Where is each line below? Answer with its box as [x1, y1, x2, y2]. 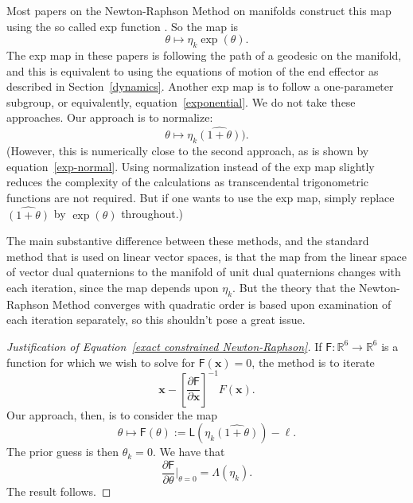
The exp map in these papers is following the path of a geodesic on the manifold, [6, 46, 402, 63]
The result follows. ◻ [6, 482, 111, 499]
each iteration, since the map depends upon [6, 279, 219, 295]
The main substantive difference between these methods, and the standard [6, 232, 369, 249]
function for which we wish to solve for [6, 353, 196, 370]
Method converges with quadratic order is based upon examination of [52, 295, 392, 312]
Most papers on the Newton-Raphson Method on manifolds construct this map [6, 2, 392, 18]
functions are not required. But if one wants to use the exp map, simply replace [6, 189, 395, 205]
